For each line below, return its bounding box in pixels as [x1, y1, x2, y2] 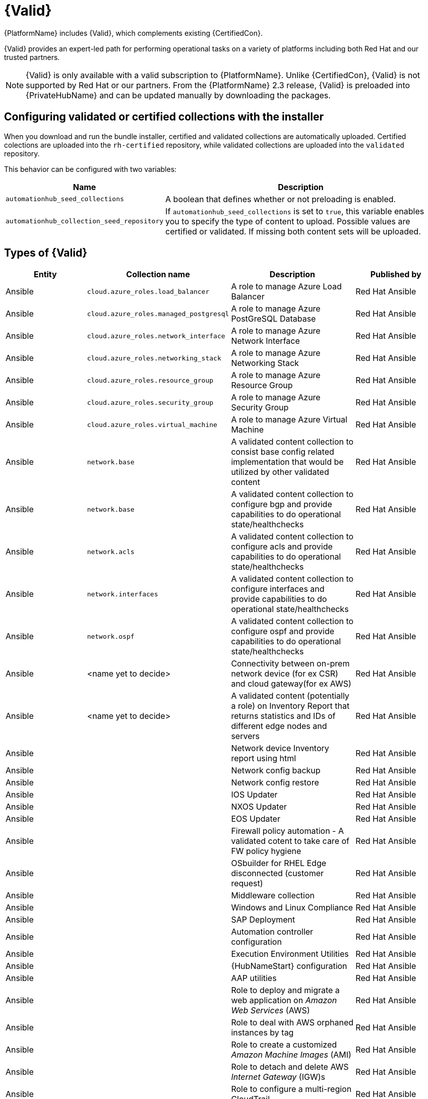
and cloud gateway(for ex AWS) [231, 679, 351, 689]
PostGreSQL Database [231, 314, 316, 324]
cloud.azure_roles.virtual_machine [87, 420, 217, 429]
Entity [33, 269, 57, 280]
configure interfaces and [231, 584, 325, 594]
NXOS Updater [231, 802, 287, 812]
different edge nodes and [231, 721, 327, 731]
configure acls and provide [231, 541, 333, 552]
